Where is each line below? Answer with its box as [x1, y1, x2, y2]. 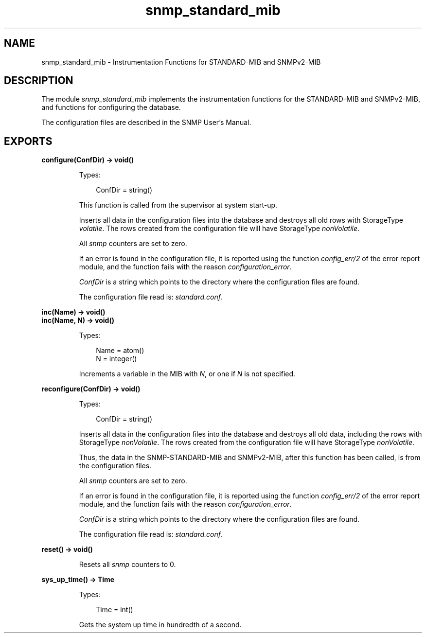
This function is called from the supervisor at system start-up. [79, 201, 278, 210]
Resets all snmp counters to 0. [79, 560, 176, 569]
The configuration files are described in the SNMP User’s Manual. [41, 118, 251, 127]
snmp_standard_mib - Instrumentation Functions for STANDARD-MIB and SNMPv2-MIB [41, 57, 321, 66]
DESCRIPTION [4, 74, 73, 87]
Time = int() [96, 605, 133, 614]
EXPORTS [4, 135, 53, 147]
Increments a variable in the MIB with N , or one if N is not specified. [79, 370, 296, 378]
